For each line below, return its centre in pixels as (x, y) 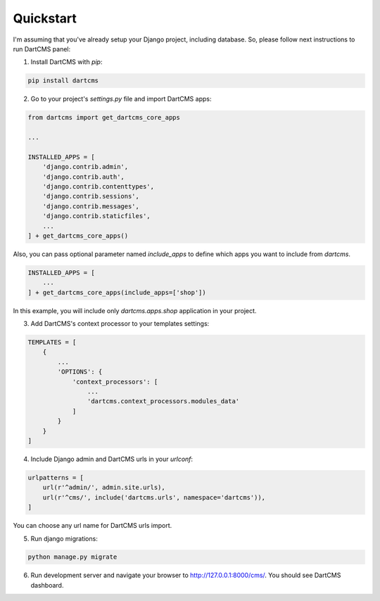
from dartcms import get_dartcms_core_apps (104, 118)
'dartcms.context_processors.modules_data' (163, 401)
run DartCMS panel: (42, 49)
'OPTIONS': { (80, 372)
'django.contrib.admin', (85, 167)
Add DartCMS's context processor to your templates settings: (120, 324)
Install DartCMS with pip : (66, 62)
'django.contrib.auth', (83, 177)
